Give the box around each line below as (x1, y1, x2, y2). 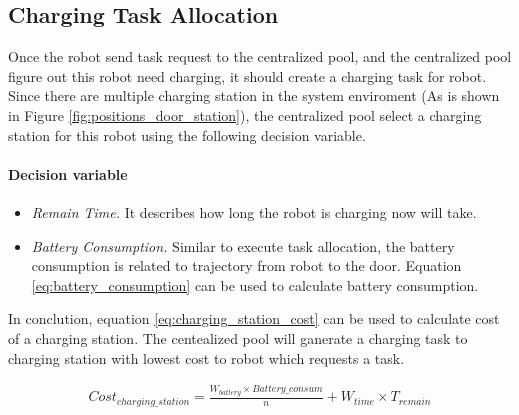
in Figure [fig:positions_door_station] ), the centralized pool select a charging (8, 104, 482, 125)
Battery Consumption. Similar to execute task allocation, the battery (31, 235, 455, 256)
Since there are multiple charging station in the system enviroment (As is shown (8, 85, 500, 106)
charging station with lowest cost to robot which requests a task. (8, 347, 405, 368)
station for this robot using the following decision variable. (8, 124, 366, 145)
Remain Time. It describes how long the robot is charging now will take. (31, 201, 477, 222)
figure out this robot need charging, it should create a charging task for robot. (8, 65, 487, 86)
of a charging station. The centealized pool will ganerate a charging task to (8, 327, 468, 348)
